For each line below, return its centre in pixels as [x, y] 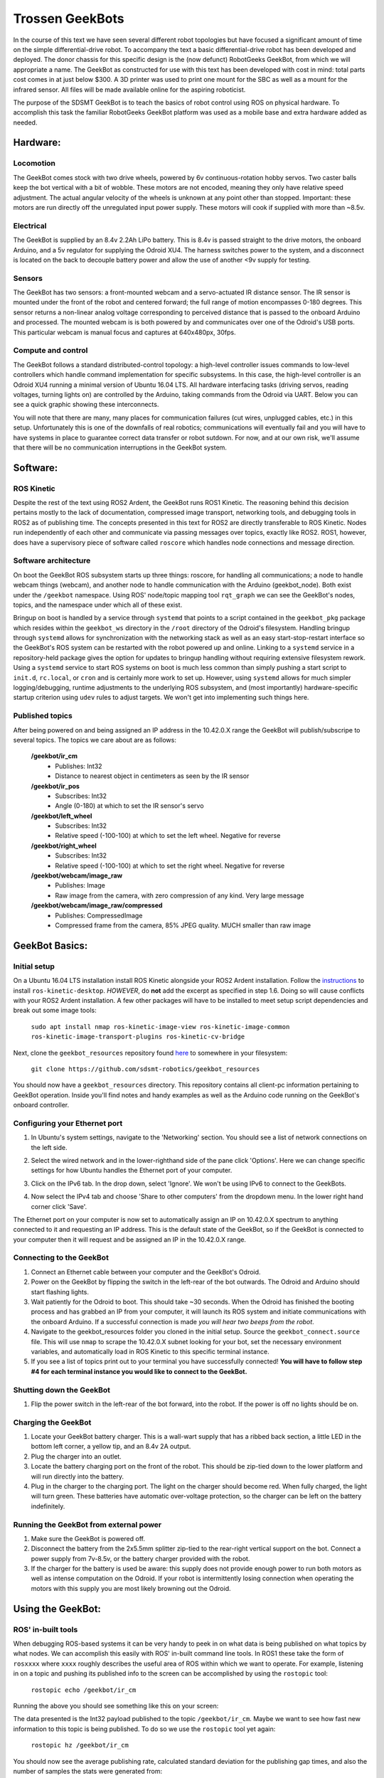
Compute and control [50, 351]
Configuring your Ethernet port [68, 1123]
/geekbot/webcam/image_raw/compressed [97, 905]
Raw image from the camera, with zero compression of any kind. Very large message [180, 895]
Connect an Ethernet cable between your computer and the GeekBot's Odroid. [146, 1272]
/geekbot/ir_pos [55, 786]
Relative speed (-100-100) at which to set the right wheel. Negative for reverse [170, 866]
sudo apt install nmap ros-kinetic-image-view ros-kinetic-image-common [160, 1027]
